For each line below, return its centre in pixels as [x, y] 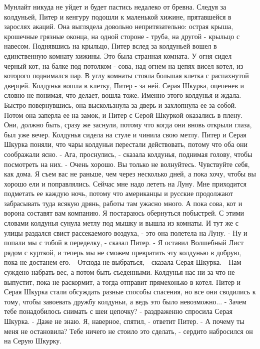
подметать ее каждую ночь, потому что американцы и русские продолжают [119, 193]
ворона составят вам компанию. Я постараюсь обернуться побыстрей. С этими [124, 213]
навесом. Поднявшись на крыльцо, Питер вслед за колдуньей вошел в [110, 46]
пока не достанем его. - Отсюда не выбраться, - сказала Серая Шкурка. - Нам [123, 262]
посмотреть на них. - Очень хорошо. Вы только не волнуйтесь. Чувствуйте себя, [127, 164]
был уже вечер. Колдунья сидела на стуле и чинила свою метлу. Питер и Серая [125, 134]
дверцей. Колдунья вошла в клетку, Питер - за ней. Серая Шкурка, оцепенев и [124, 85]
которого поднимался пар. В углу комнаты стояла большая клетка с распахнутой [126, 75]
